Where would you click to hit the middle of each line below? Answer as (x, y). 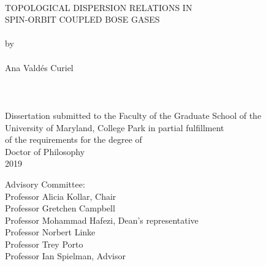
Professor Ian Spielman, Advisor (65, 256)
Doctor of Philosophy (45, 151)
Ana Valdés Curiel (39, 67)
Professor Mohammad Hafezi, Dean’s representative (102, 220)
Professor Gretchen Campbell (60, 208)
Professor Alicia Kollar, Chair (61, 196)
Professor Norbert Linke (50, 232)
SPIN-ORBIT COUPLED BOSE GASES (82, 19)
